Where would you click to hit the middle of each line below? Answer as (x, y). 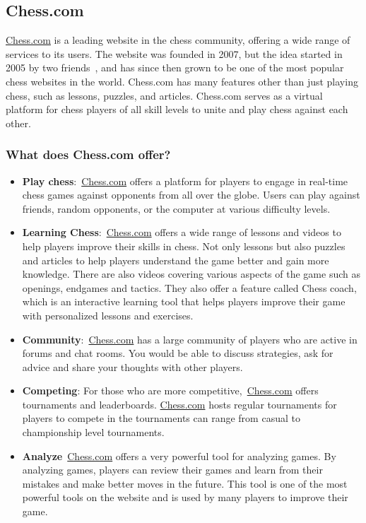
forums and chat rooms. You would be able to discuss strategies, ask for (178, 353)
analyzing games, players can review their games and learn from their (172, 470)
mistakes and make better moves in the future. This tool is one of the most (185, 483)
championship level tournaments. (93, 432)
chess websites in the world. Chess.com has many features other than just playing (182, 81)
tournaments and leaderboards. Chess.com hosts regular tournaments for (179, 404)
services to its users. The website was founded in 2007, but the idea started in (174, 53)
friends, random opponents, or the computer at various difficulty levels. (176, 208)
